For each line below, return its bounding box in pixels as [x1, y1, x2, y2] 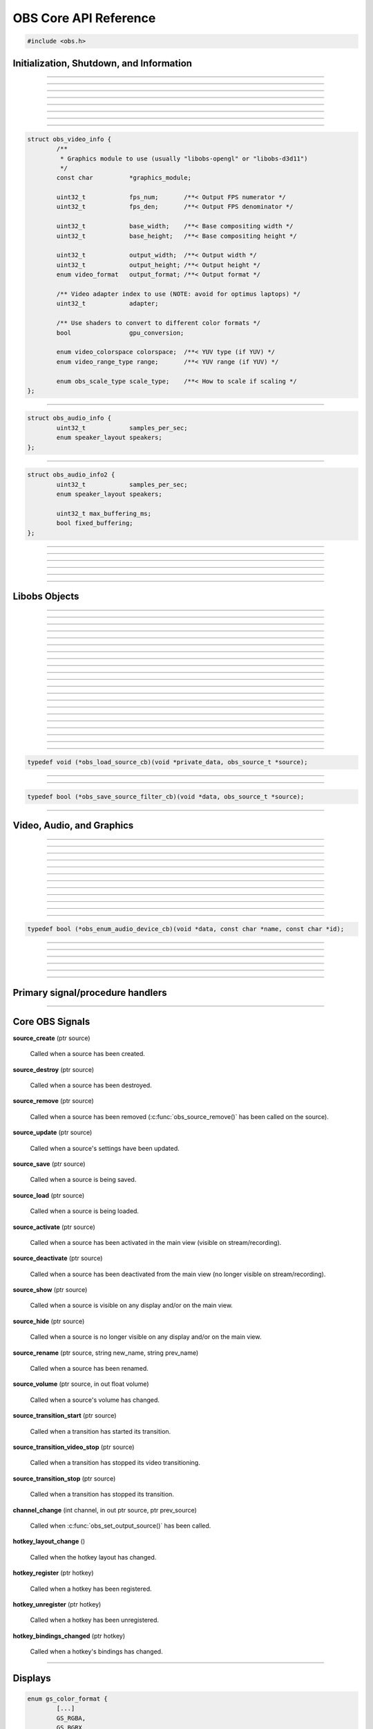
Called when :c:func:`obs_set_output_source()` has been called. [30, 1522, 211, 1530]
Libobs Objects [12, 590, 79, 602]
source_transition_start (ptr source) [12, 1412, 117, 1420]
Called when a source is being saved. [30, 1176, 137, 1184]
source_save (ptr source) [12, 1159, 86, 1168]
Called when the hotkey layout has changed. [30, 1553, 157, 1561]
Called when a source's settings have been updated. [30, 1144, 180, 1152]
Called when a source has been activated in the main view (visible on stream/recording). [30, 1238, 282, 1246]
